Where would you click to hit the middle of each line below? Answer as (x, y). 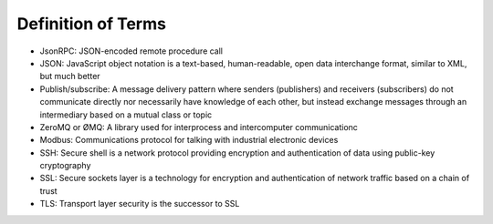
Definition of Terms (91, 24)
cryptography (65, 166)
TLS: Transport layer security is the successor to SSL (140, 204)
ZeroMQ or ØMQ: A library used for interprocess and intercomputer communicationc (199, 127)
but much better (70, 76)
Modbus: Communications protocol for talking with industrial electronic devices (189, 140)
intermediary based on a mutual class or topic (126, 115)
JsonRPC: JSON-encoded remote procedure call (131, 51)
